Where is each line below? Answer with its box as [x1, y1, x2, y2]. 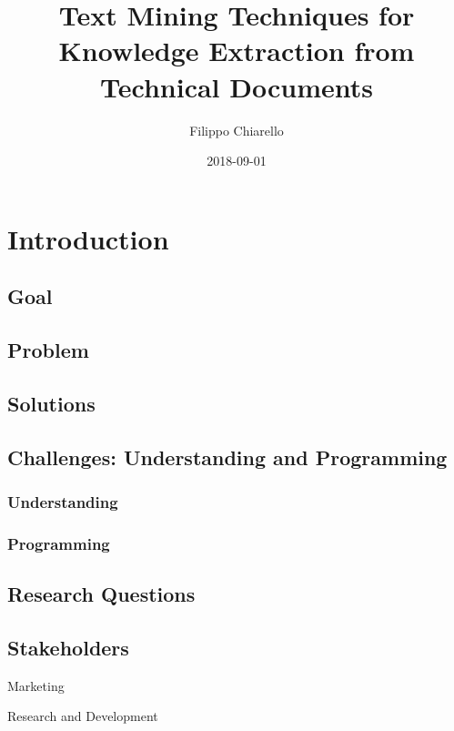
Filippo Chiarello [189, 120, 284, 139]
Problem [7, 336, 89, 364]
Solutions [7, 389, 96, 417]
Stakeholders [7, 633, 129, 661]
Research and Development [7, 706, 158, 726]
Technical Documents [100, 67, 373, 105]
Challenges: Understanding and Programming [7, 442, 448, 471]
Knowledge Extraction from [58, 32, 415, 69]
